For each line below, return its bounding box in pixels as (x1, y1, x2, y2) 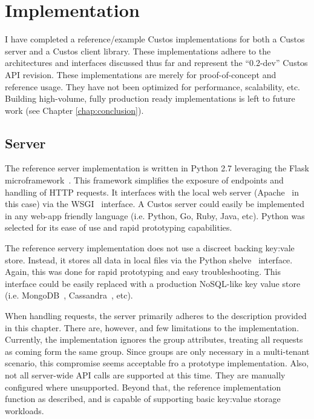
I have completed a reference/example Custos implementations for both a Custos (5, 33, 305, 45)
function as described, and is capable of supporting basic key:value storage (5, 392, 281, 405)
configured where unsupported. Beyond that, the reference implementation (5, 380, 281, 393)
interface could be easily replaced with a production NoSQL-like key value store (5, 277, 301, 289)
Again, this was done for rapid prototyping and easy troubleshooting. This (5, 265, 281, 278)
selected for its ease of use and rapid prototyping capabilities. (5, 221, 232, 234)
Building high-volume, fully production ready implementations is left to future (5, 92, 295, 105)
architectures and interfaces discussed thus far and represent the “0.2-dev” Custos (5, 56, 308, 69)
